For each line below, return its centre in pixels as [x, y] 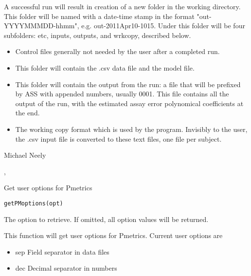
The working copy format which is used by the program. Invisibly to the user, [131, 129]
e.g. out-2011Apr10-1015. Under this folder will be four [163, 26]
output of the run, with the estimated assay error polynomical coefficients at [129, 103]
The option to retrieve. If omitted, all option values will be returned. [106, 219]
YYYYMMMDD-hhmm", [42, 26]
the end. [27, 113]
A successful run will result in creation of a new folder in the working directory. [122, 6]
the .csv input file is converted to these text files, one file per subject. [118, 138]
